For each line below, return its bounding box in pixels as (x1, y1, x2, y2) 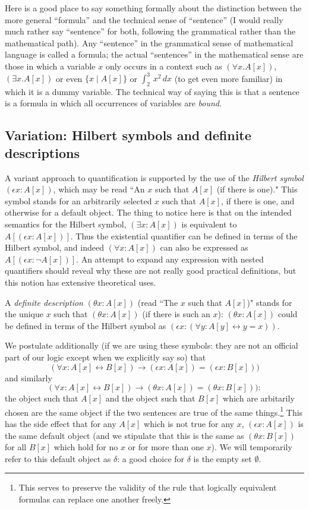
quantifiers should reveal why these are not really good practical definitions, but (5, 264, 297, 277)
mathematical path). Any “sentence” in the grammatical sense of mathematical (5, 36, 294, 49)
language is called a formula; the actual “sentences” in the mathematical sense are (5, 48, 304, 61)
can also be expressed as (160, 241, 248, 254)
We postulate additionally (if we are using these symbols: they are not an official (5, 339, 298, 352)
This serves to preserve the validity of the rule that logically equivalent (18, 481, 277, 494)
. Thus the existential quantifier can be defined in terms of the (70, 229, 298, 242)
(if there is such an (142, 308, 210, 320)
